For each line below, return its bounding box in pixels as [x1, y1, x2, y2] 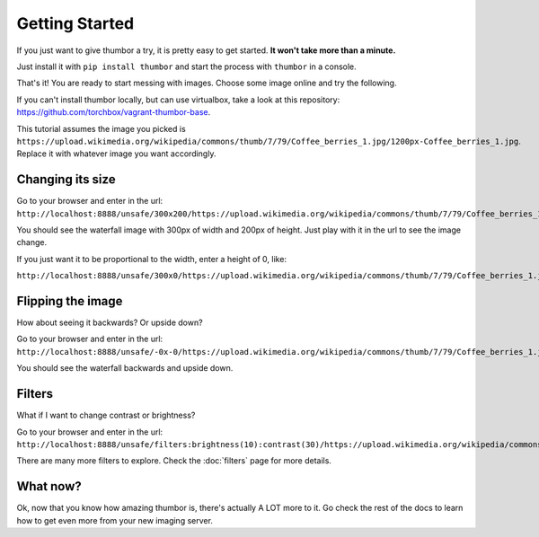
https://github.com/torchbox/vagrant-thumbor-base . [16, 107, 211, 118]
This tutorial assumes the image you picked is [16, 123, 186, 134]
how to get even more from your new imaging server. [16, 515, 213, 525]
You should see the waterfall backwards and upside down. [16, 363, 234, 374]
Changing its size [16, 172, 116, 188]
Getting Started [16, 13, 135, 33]
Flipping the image [16, 293, 123, 309]
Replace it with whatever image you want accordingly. [16, 148, 216, 159]
